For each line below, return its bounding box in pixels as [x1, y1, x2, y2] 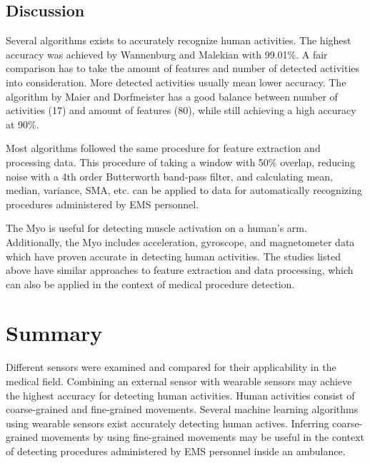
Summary [6, 318, 103, 347]
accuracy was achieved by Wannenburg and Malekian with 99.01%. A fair [6, 46, 328, 61]
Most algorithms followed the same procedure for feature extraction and [6, 141, 321, 156]
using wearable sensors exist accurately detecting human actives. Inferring [6, 415, 329, 430]
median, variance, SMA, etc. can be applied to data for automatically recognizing [6, 183, 362, 198]
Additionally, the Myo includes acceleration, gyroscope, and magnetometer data [6, 234, 355, 249]
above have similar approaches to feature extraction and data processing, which [6, 263, 354, 278]
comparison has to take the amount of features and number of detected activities [6, 61, 360, 76]
